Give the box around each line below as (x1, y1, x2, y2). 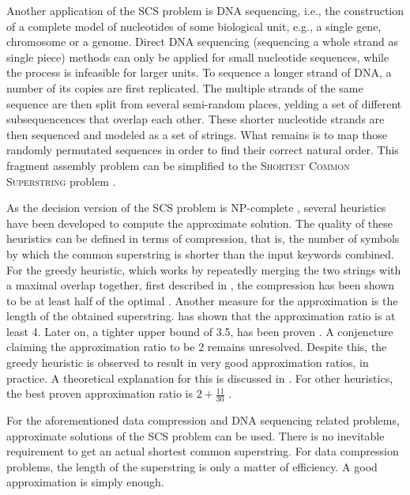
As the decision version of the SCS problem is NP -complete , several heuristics (6, 199, 386, 216)
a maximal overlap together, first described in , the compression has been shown (6, 277, 395, 293)
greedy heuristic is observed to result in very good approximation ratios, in (6, 354, 369, 371)
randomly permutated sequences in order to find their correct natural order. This (6, 142, 399, 158)
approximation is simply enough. (6, 474, 164, 490)
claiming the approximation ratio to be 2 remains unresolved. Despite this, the (6, 338, 387, 355)
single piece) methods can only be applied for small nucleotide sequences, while (6, 48, 389, 65)
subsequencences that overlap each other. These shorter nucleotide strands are (6, 111, 385, 127)
